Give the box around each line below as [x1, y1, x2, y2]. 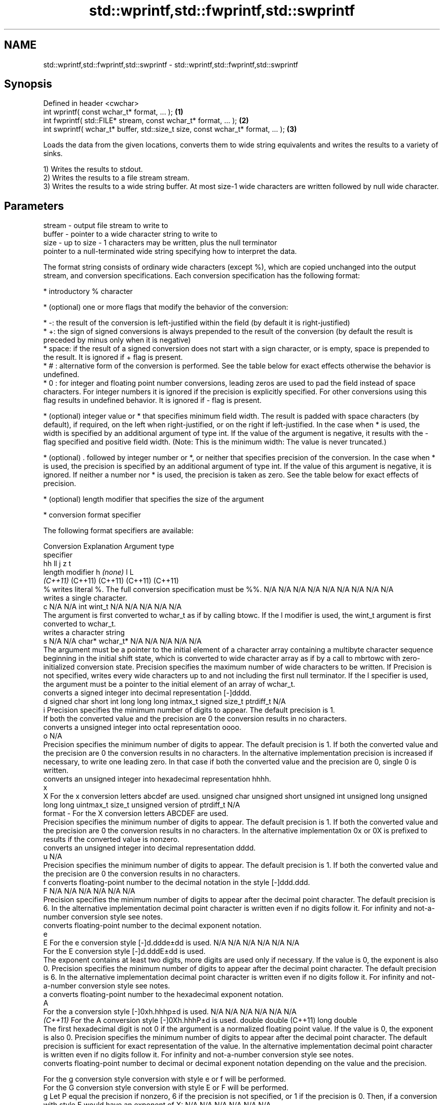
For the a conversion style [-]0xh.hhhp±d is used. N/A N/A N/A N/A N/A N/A [43, 1007, 297, 1016]
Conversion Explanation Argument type [43, 542, 174, 551]
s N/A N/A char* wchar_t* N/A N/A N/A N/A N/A [43, 637, 202, 646]
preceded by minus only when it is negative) [43, 336, 191, 345]
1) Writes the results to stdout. [43, 165, 143, 174]
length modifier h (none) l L [43, 568, 134, 577]
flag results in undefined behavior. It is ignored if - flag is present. [43, 396, 262, 405]
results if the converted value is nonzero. [43, 835, 180, 844]
